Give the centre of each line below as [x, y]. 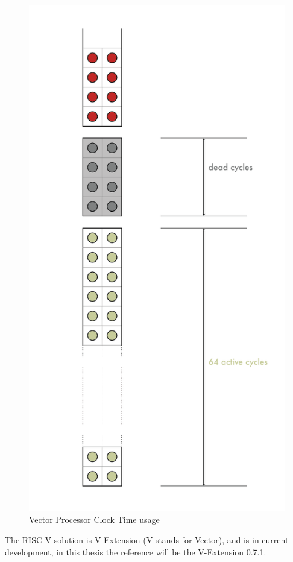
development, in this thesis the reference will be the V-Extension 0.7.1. [136, 551]
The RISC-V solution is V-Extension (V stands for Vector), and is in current [147, 539]
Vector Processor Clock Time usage [94, 519]
